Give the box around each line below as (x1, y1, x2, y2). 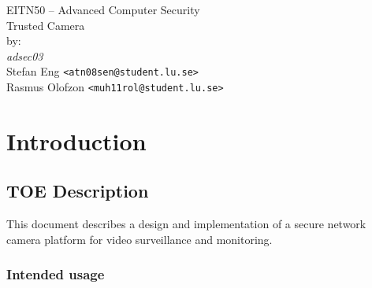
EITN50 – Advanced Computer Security (6, 2, 200, 17)
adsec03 (6, 47, 43, 64)
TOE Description (6, 179, 149, 203)
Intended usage (6, 264, 105, 284)
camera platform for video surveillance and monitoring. (6, 231, 273, 247)
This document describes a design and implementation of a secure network (6, 216, 366, 232)
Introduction (6, 124, 147, 157)
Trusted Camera (6, 17, 85, 33)
